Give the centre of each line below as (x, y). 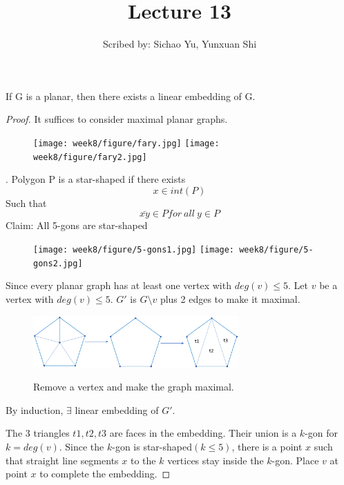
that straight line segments (62, 460)
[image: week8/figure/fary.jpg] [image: (126, 143)
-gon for (322, 433)
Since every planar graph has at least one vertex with (118, 285)
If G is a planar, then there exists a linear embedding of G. (131, 96)
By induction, (35, 409)
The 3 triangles (38, 433)
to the (143, 460)
